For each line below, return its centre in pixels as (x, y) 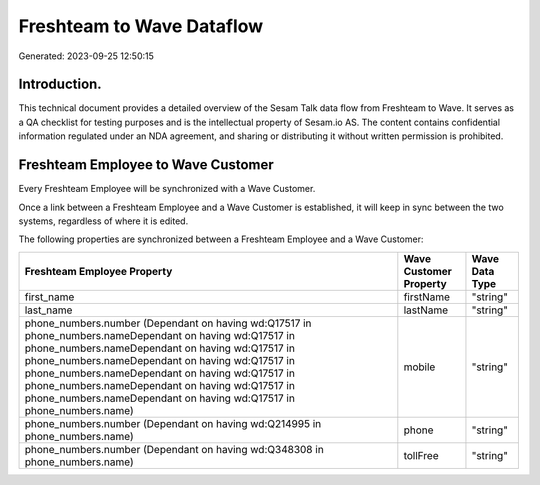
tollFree (421, 455)
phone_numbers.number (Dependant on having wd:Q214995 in (173, 423)
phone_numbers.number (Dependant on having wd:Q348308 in (174, 449)
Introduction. (60, 84)
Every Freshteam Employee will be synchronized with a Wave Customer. (167, 189)
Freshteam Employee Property (98, 271)
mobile (419, 367)
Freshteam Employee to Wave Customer (146, 165)
